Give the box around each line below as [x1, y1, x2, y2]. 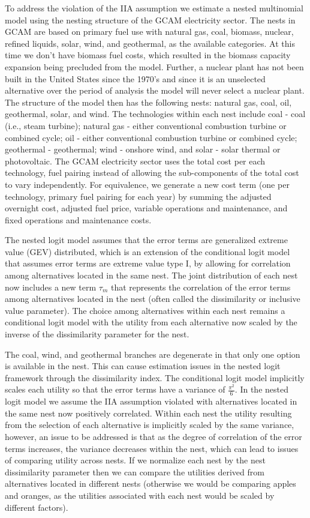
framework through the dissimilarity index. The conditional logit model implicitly [5, 371, 305, 384]
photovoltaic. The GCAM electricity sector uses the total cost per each [5, 154, 266, 167]
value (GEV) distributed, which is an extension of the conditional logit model [5, 245, 290, 257]
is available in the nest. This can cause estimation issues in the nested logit [5, 360, 281, 372]
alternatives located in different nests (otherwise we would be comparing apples [5, 477, 296, 490]
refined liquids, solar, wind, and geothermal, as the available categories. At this [5, 37, 295, 49]
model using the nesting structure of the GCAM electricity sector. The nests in [5, 13, 296, 26]
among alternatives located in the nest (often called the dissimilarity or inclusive [5, 292, 300, 305]
